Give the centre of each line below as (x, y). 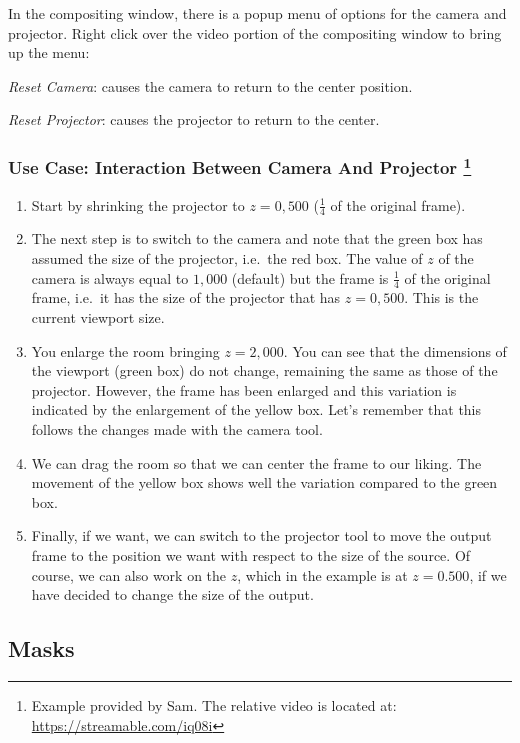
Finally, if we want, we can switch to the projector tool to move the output (261, 535)
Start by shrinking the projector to (138, 204)
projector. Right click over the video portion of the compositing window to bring (255, 32)
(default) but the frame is (310, 277)
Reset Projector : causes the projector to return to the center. (194, 119)
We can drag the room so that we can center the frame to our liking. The (256, 462)
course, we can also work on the (129, 574)
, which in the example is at (322, 574)
